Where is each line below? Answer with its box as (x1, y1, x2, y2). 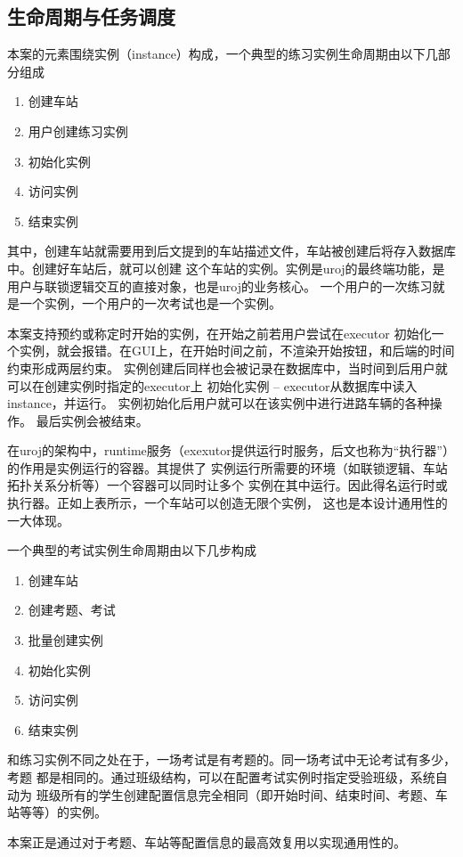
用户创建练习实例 (28, 121, 128, 140)
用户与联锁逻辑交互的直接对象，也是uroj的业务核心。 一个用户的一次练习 (7, 276, 433, 295)
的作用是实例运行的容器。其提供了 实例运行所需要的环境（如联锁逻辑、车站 (7, 458, 448, 477)
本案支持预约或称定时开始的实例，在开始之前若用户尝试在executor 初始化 (7, 323, 432, 342)
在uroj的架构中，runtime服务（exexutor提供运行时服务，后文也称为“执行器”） (7, 441, 455, 460)
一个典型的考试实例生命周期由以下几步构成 (7, 541, 256, 559)
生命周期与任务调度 (7, 3, 175, 30)
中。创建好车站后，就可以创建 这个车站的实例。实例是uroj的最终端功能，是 (7, 258, 445, 277)
